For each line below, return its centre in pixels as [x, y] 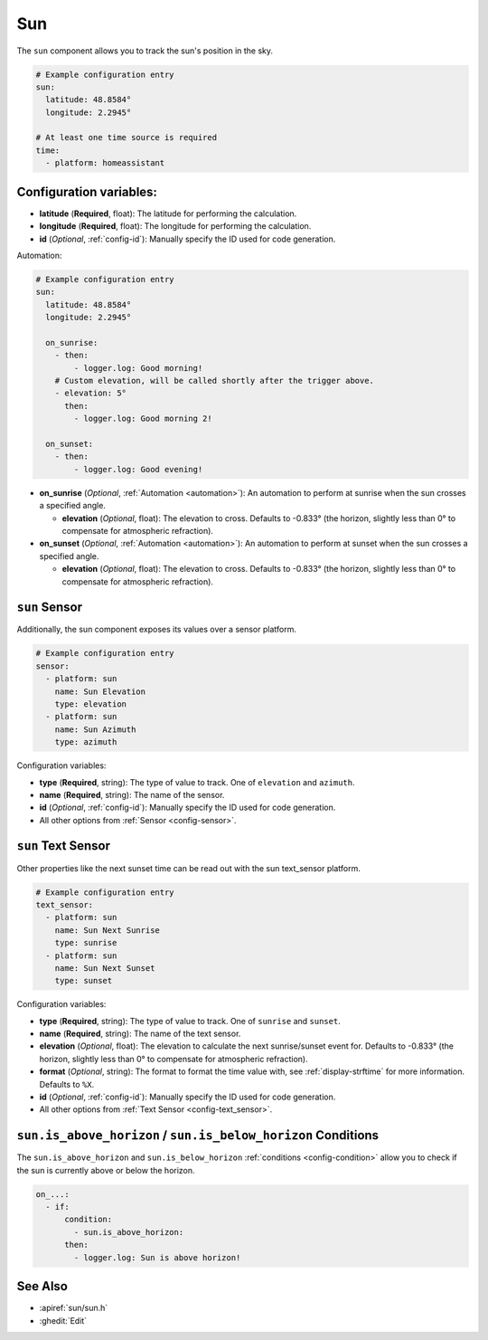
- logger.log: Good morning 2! [143, 419]
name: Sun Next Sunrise [107, 930]
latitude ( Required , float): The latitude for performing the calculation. [168, 214]
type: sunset [84, 981]
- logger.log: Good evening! [138, 469]
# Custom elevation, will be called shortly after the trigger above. [215, 381]
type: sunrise [86, 943]
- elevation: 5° [90, 393]
